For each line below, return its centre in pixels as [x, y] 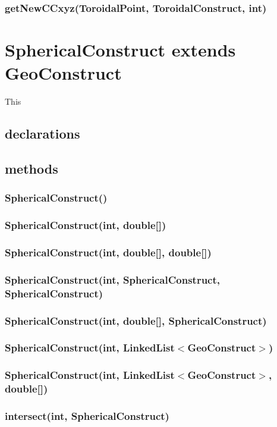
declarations [43, 134]
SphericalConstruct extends [120, 50]
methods [32, 168]
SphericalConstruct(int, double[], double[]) [108, 252]
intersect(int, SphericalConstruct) [87, 415]
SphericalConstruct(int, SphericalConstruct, [112, 279]
